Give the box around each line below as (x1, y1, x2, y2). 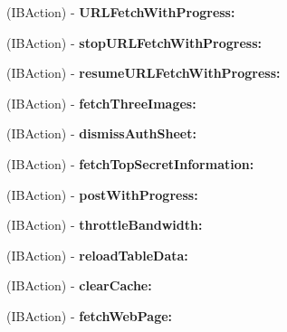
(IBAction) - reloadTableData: (6, 245, 188, 264)
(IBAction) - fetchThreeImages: (6, 93, 196, 112)
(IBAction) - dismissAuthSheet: (6, 124, 196, 143)
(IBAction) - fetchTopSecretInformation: (6, 154, 254, 173)
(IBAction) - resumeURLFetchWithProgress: (6, 63, 281, 82)
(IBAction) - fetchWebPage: (6, 306, 173, 325)
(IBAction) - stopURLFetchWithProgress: (6, 33, 263, 52)
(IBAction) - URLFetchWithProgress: (6, 3, 235, 21)
